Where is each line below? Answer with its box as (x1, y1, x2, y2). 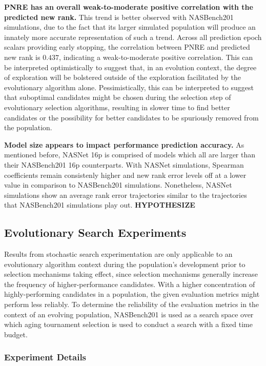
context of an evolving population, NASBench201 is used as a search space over (4, 309, 254, 319)
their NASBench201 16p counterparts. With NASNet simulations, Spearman (4, 159, 244, 170)
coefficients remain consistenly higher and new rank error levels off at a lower (4, 169, 247, 180)
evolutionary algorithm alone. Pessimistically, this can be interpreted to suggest (4, 82, 254, 92)
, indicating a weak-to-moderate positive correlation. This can (59, 51, 253, 62)
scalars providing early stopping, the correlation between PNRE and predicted (4, 42, 250, 52)
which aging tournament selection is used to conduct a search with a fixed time (4, 319, 253, 330)
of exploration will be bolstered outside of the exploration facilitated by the (4, 72, 241, 83)
